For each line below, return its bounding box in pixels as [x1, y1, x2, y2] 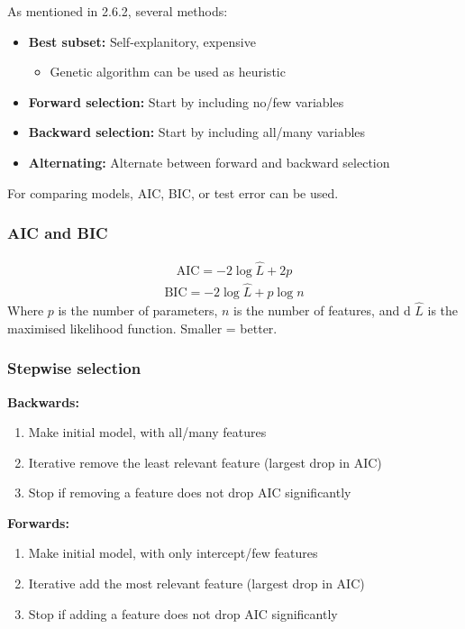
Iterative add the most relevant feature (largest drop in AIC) [28, 574, 365, 593]
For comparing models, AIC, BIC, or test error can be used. [7, 183, 339, 202]
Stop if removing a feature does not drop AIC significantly [28, 483, 351, 502]
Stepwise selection [7, 357, 141, 379]
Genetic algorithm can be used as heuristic [50, 62, 286, 81]
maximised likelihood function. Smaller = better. [7, 318, 278, 337]
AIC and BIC [7, 222, 108, 244]
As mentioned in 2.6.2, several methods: [7, 2, 228, 20]
